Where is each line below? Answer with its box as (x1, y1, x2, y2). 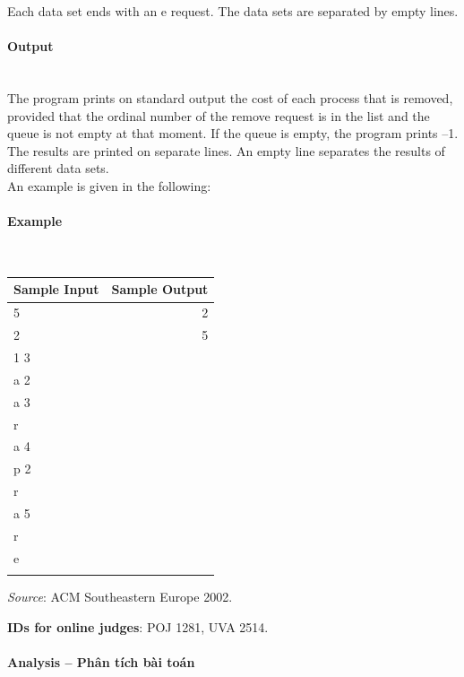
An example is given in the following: (7, 176, 211, 195)
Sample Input (13, 280, 99, 299)
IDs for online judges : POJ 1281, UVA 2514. (7, 617, 269, 636)
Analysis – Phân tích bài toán (7, 652, 195, 671)
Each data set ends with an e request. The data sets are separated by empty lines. (7, 2, 459, 20)
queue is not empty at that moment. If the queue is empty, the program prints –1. (7, 124, 459, 143)
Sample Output (111, 280, 209, 299)
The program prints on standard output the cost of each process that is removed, (7, 88, 453, 107)
